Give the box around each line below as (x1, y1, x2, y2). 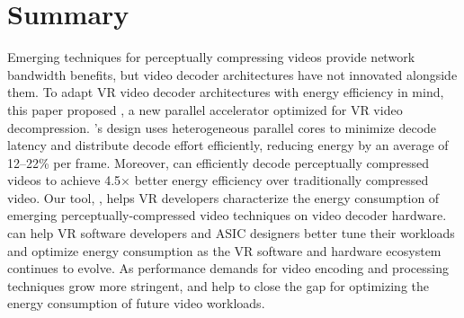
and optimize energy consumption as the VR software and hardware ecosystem (7, 241, 442, 260)
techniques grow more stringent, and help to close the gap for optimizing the (7, 276, 429, 295)
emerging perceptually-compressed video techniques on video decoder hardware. (7, 206, 447, 225)
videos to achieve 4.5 (7, 171, 121, 190)
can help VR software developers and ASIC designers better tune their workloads (7, 224, 455, 243)
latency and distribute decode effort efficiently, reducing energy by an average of (7, 136, 449, 155)
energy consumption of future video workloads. (7, 294, 265, 313)
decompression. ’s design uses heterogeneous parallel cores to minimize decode (7, 118, 437, 137)
